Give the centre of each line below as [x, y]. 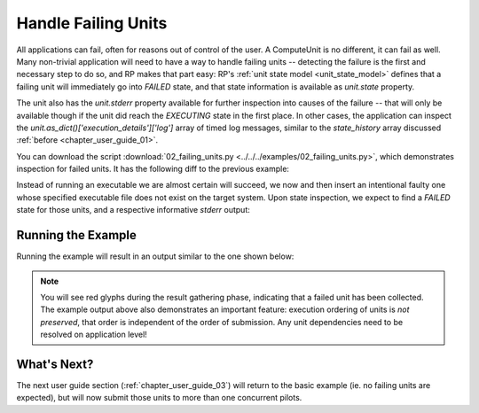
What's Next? [55, 364]
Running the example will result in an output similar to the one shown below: [155, 256]
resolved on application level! [94, 335]
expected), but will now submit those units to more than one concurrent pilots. [159, 398]
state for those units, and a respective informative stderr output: [133, 210]
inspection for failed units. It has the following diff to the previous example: [153, 169]
